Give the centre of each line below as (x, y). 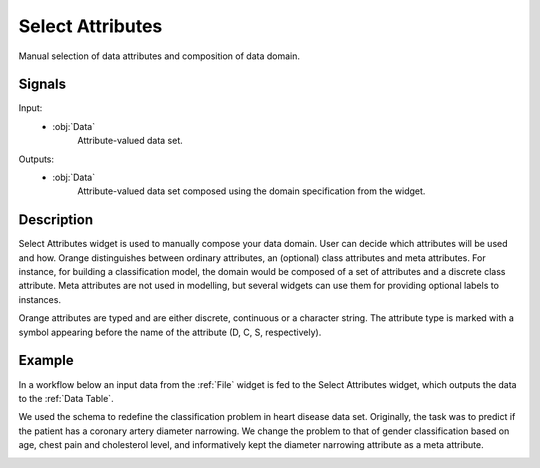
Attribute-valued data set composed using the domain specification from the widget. (251, 191)
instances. (40, 299)
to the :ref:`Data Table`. (66, 398)
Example (46, 360)
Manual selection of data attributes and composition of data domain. (159, 56)
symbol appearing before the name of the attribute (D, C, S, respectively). (170, 332)
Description (56, 220)
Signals (42, 84)
